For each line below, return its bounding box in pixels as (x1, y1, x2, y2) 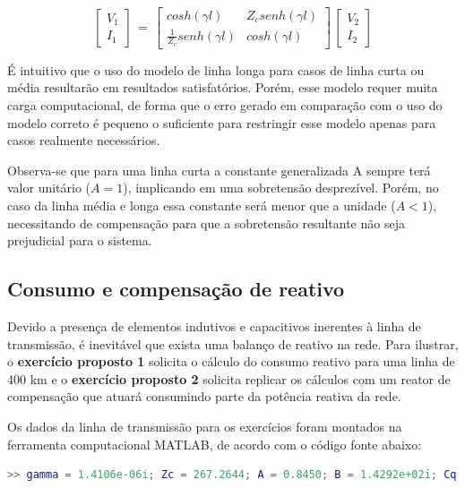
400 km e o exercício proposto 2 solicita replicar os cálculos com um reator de (7, 369, 451, 388)
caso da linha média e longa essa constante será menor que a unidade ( (7, 195, 396, 214)
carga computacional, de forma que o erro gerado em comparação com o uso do (7, 96, 443, 114)
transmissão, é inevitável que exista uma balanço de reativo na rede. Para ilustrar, (7, 334, 459, 353)
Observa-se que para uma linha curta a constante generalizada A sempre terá (7, 160, 431, 179)
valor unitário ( (7, 178, 91, 197)
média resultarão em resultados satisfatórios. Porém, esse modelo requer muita (7, 78, 438, 97)
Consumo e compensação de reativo (7, 275, 345, 303)
